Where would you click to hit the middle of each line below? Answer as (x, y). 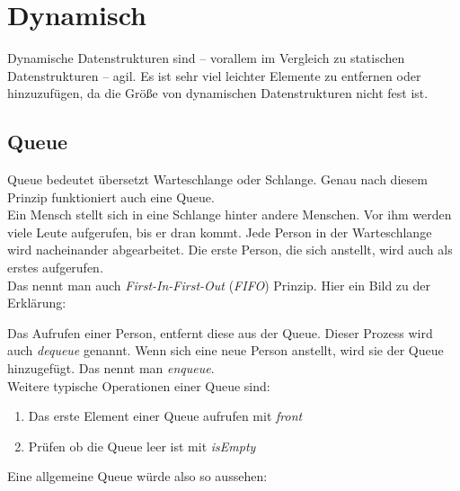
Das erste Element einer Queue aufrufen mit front (165, 416)
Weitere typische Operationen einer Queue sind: (139, 385)
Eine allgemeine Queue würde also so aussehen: (137, 476)
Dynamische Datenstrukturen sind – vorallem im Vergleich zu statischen (206, 58)
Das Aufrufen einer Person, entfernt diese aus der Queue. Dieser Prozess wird (220, 332)
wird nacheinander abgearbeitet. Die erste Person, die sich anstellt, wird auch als (230, 250)
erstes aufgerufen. (55, 268)
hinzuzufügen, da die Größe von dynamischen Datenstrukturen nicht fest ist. (218, 93)
